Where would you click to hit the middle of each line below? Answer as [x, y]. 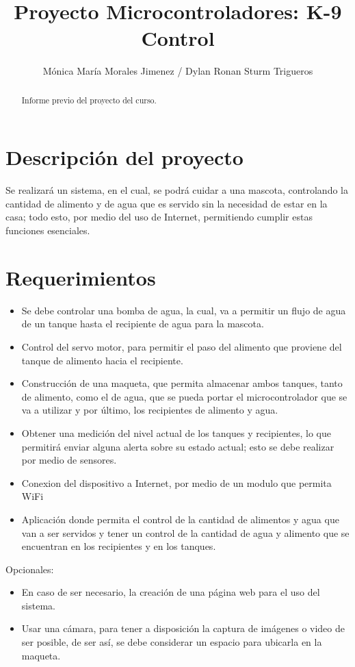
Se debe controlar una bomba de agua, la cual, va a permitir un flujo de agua [184, 310]
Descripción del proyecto [124, 157]
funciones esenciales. [48, 230]
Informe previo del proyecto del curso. [89, 100]
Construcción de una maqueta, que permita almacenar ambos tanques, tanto [182, 383]
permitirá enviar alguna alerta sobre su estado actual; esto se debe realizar [178, 446]
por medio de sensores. [69, 460]
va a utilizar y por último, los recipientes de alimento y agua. [150, 410]
